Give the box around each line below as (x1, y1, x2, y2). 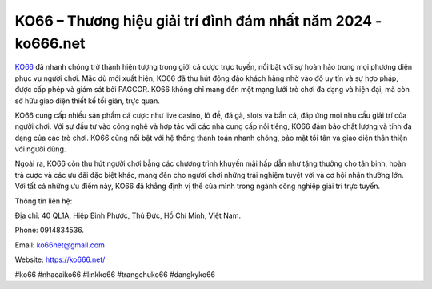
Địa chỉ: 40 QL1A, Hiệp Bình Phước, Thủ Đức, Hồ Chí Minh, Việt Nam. (14, 211, 242, 220)
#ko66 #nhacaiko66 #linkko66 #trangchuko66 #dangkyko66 (14, 269, 216, 279)
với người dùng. (14, 144, 66, 154)
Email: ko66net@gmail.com (14, 240, 106, 250)
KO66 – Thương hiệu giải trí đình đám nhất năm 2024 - (14, 12, 382, 30)
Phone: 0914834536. (14, 225, 84, 235)
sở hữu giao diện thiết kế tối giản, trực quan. (14, 96, 160, 106)
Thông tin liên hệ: (14, 196, 73, 206)
